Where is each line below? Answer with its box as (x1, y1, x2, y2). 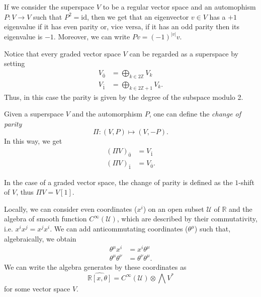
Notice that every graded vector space (4, 48, 121, 58)
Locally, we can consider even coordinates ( (4, 203, 137, 214)
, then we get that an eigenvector (86, 11, 189, 22)
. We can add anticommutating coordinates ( (50, 223, 188, 234)
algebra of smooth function (4, 213, 87, 224)
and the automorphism (72, 108, 142, 119)
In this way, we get (4, 136, 62, 146)
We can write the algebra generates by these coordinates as (4, 261, 187, 272)
